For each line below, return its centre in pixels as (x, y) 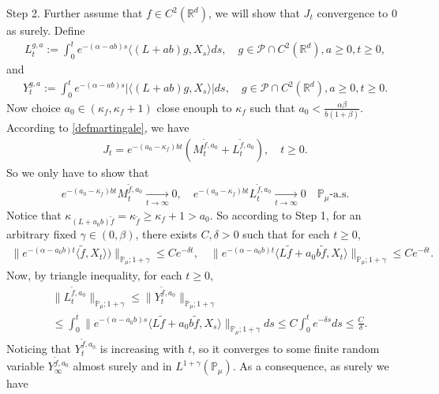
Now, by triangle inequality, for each (94, 275)
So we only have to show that (78, 172)
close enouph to (194, 107)
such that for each (286, 234)
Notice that (34, 214)
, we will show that (254, 13)
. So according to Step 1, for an (285, 214)
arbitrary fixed (41, 234)
